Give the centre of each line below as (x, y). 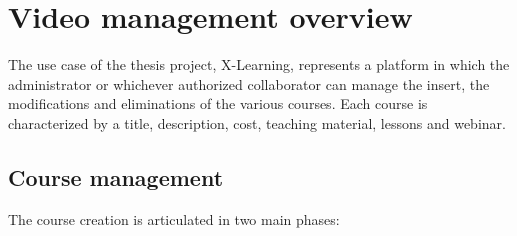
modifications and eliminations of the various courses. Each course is (218, 103)
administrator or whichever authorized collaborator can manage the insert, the (249, 83)
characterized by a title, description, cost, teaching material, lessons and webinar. (257, 122)
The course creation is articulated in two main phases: (174, 218)
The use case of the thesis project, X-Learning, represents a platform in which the (259, 64)
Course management (116, 176)
